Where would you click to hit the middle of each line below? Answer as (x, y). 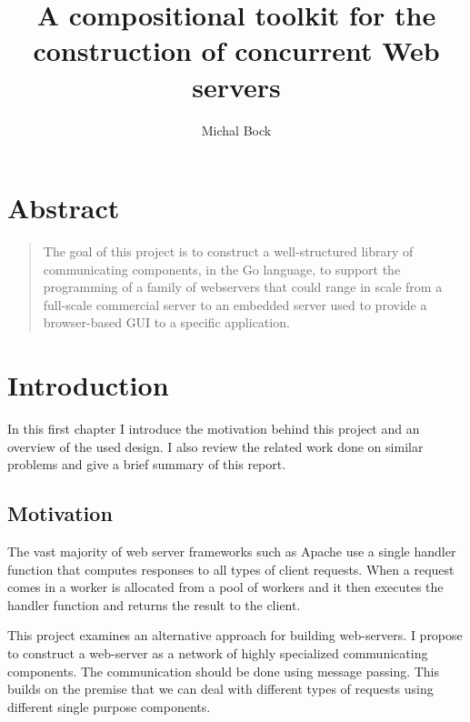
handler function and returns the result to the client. (154, 604)
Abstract (64, 208)
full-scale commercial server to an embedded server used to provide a (235, 304)
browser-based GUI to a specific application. (166, 322)
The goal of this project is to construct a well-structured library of (228, 251)
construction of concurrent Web (236, 50)
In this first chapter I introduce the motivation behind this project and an (214, 429)
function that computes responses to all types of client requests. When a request (231, 569)
